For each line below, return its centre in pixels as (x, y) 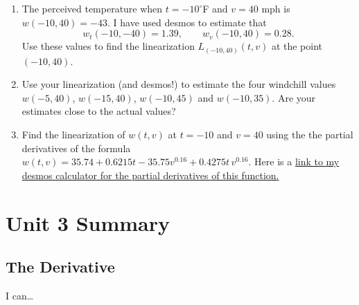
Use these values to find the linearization (108, 46)
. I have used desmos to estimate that (187, 22)
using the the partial (310, 135)
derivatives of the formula (76, 148)
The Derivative (60, 267)
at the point (297, 46)
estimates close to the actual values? (99, 111)
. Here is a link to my (294, 161)
